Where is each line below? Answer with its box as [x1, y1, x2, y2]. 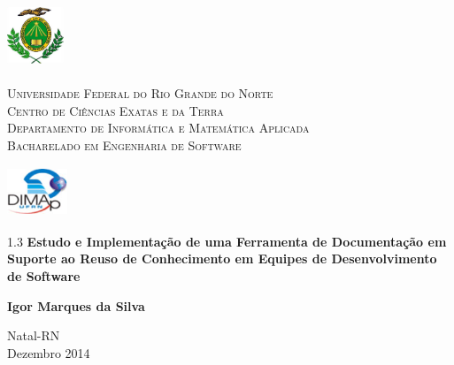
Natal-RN [7, 326, 60, 345]
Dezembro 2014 [7, 343, 90, 361]
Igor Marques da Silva [7, 296, 145, 315]
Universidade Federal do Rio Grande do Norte [7, 84, 273, 103]
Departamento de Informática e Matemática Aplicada [7, 118, 310, 137]
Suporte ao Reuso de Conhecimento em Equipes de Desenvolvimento [7, 249, 437, 268]
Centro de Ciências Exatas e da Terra [7, 101, 224, 119]
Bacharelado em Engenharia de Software [7, 135, 242, 154]
